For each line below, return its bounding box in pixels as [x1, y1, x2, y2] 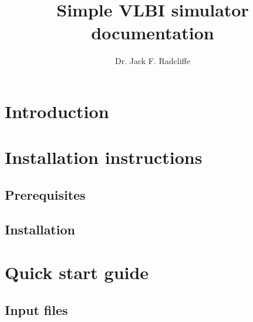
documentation [91, 21, 214, 45]
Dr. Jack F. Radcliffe [115, 55, 190, 67]
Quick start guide [5, 260, 149, 284]
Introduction [5, 99, 109, 123]
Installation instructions [5, 145, 203, 169]
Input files [5, 300, 68, 318]
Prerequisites [5, 185, 86, 203]
